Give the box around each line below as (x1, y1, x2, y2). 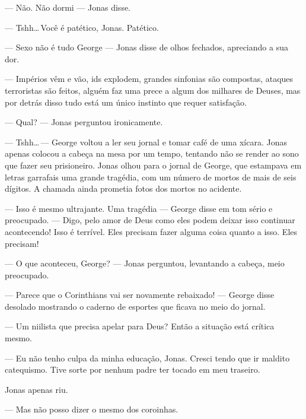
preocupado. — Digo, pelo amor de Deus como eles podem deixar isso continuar (5, 214, 295, 226)
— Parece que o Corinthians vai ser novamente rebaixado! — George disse (5, 288, 275, 301)
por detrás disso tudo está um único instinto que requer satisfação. (5, 96, 247, 108)
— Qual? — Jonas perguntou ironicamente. (5, 116, 163, 128)
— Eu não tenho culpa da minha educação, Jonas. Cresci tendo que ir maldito (5, 351, 290, 364)
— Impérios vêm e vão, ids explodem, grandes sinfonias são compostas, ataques (5, 72, 294, 85)
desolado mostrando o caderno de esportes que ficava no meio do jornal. (5, 300, 266, 312)
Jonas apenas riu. (5, 383, 68, 395)
